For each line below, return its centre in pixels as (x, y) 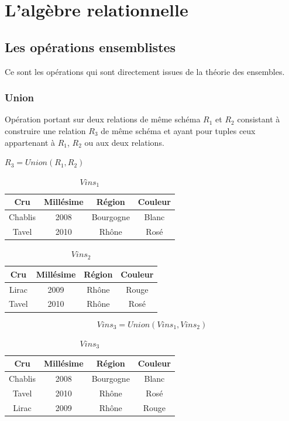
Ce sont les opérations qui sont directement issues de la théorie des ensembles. (145, 71)
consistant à (259, 119)
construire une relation (45, 130)
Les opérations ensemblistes (90, 47)
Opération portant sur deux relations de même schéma (103, 119)
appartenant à (30, 142)
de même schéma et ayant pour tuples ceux (178, 130)
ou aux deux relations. (124, 142)
